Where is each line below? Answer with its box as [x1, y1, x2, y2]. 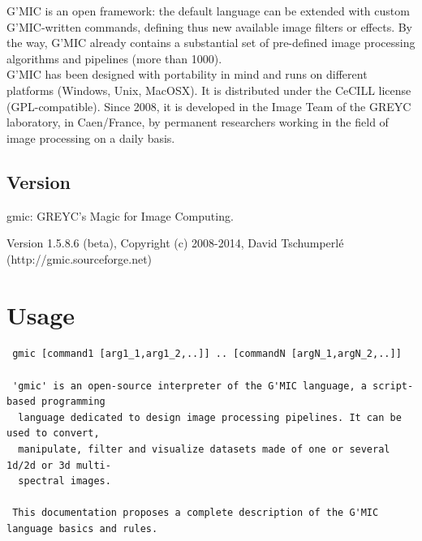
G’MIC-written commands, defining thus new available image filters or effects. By [6, 18, 413, 35]
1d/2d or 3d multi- [6, 459, 111, 471]
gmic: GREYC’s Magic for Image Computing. [6, 207, 234, 224]
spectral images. [18, 475, 111, 487]
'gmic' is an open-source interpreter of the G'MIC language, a [12, 380, 367, 392]
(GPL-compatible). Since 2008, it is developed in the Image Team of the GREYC [6, 97, 411, 114]
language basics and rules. [6, 522, 158, 535]
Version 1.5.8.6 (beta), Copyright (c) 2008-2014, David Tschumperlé [6, 234, 344, 251]
